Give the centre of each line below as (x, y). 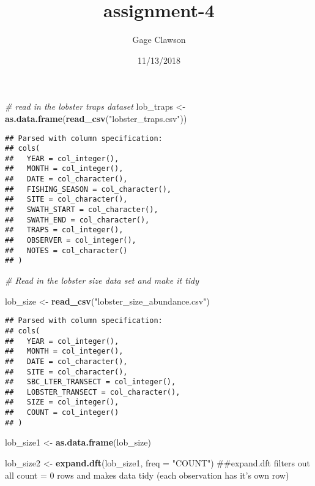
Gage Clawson (159, 40)
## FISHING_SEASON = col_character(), (88, 189)
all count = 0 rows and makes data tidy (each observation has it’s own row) (147, 475)
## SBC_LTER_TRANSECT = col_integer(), (91, 382)
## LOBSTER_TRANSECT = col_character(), (93, 392)
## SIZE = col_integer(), (62, 402)
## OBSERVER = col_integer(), (71, 241)
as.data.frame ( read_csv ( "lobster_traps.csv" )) (96, 118)
